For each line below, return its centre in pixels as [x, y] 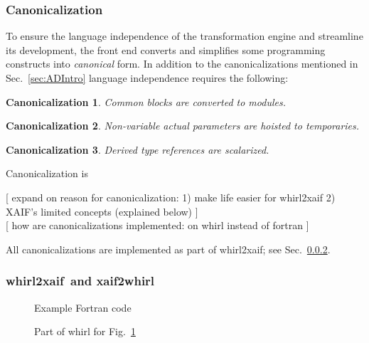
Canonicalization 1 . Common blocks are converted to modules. [146, 101]
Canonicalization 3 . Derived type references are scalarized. [138, 149]
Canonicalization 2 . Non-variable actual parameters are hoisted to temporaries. [183, 126]
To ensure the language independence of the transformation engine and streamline [184, 36]
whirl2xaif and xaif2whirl [80, 281]
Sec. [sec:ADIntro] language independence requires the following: [147, 78]
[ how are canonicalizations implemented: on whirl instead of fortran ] [157, 225]
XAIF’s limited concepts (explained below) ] [102, 211]
